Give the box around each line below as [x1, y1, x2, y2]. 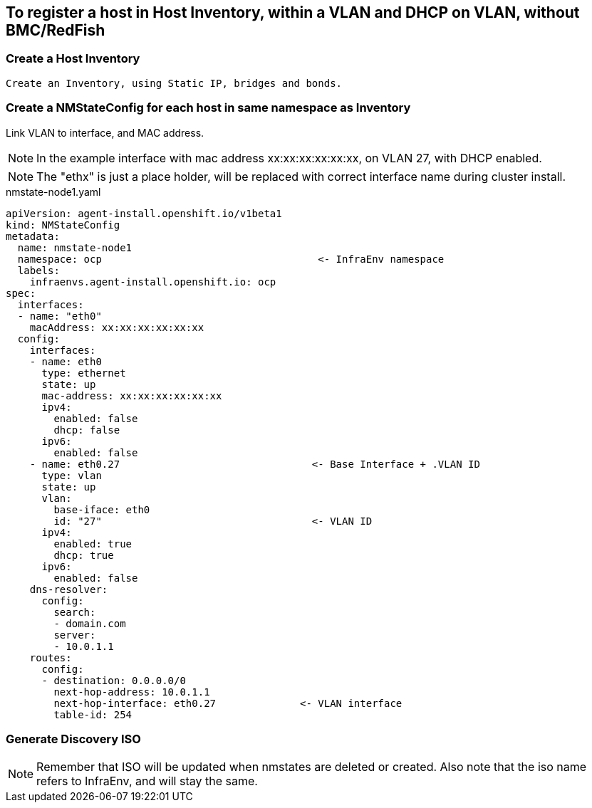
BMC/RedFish [6, 21, 105, 39]
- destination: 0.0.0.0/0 [41, 674, 186, 686]
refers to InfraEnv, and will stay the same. [36, 774, 258, 789]
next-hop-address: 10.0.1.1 [53, 686, 210, 698]
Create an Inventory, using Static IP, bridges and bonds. [6, 77, 343, 89]
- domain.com [53, 617, 126, 629]
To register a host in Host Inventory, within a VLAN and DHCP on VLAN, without [6, 4, 580, 21]
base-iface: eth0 [53, 503, 150, 515]
